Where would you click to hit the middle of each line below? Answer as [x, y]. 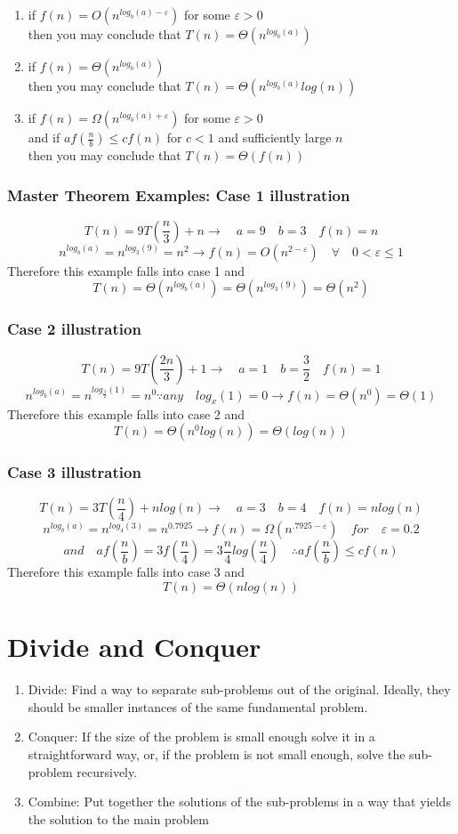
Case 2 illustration [74, 329]
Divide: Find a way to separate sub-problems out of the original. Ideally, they [239, 689]
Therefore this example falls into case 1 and [126, 270]
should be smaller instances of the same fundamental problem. [198, 706]
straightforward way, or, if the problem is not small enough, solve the [217, 753]
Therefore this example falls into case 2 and [126, 413]
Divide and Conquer [134, 647]
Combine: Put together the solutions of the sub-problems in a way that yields [239, 802]
